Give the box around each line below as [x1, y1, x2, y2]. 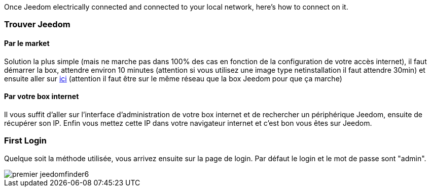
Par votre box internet [4, 92, 79, 101]
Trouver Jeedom [4, 19, 70, 30]
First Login [4, 135, 47, 146]
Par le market [4, 38, 50, 47]
